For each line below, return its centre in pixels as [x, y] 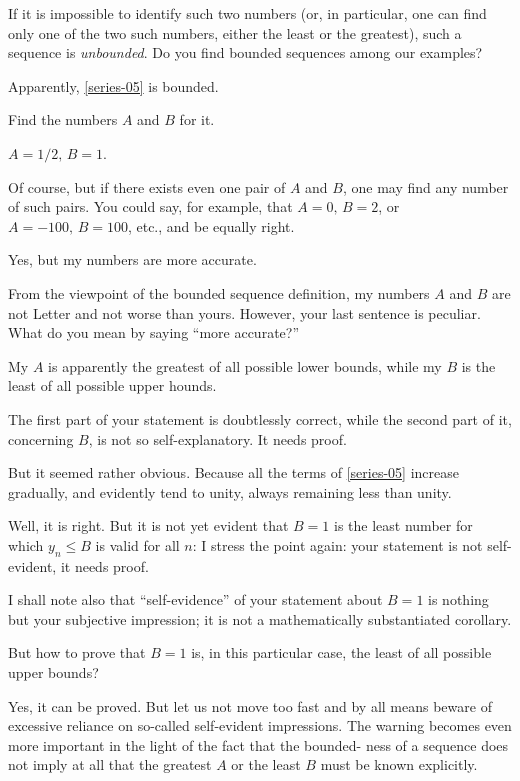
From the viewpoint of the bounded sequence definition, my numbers [219, 292]
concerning [41, 438]
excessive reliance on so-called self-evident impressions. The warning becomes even [260, 725]
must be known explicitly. [399, 764]
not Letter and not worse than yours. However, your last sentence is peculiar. [244, 312]
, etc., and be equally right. [211, 225]
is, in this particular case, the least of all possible [341, 652]
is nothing [458, 599]
